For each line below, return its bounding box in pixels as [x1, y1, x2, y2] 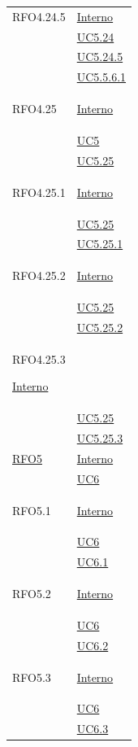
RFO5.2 [12, 585, 51, 602]
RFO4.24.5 [12, 7, 66, 24]
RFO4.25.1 [12, 183, 66, 200]
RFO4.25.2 [12, 267, 66, 284]
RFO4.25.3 [12, 350, 66, 367]
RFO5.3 [12, 668, 51, 685]
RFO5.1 [12, 501, 51, 518]
